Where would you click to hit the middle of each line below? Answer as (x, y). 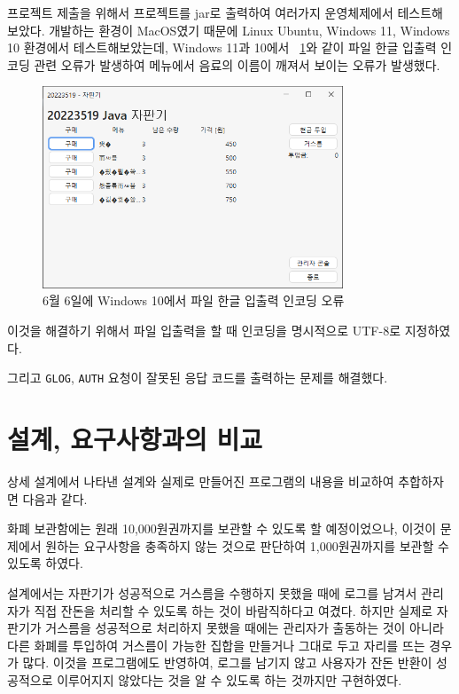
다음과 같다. (55, 498)
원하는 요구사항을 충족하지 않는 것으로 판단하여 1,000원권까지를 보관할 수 (247, 545)
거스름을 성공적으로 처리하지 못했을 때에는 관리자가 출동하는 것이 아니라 (245, 628)
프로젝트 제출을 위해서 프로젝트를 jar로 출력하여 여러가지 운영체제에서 (200, 12)
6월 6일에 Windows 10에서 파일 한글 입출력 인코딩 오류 (194, 300)
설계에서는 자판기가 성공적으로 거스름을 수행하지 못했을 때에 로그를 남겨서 (212, 592)
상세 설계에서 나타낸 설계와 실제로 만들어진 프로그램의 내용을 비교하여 (201, 481)
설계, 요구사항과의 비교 (135, 439)
